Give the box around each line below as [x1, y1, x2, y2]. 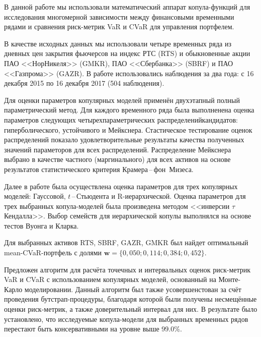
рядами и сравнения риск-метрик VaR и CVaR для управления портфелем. [4, 21, 234, 32]
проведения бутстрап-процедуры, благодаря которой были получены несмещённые [4, 294, 257, 304]
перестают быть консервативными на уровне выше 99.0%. [4, 323, 182, 334]
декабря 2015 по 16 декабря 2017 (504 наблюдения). [4, 78, 164, 88]
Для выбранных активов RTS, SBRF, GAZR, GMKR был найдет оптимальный [4, 237, 248, 248]
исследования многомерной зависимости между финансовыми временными [4, 11, 234, 22]
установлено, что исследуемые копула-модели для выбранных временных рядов [4, 313, 248, 324]
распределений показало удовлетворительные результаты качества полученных [4, 134, 244, 145]
